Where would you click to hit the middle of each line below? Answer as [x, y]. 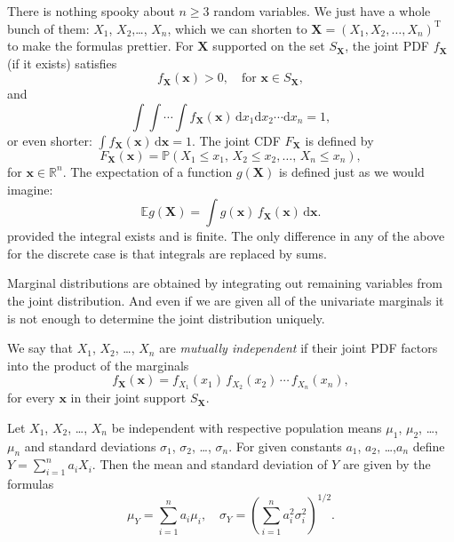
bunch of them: [48, 28]
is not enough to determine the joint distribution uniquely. [166, 318]
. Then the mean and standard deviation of [210, 464]
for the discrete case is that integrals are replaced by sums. [167, 253]
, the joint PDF [387, 46]
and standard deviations [90, 446]
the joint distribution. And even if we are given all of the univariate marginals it [226, 300]
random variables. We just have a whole [322, 11]
